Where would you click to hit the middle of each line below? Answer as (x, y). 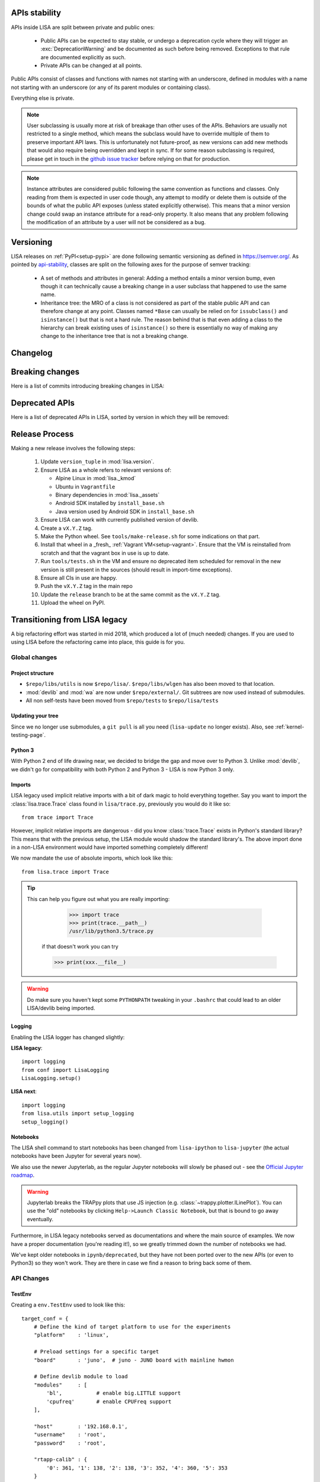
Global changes (34, 657)
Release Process (42, 434)
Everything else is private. (43, 98)
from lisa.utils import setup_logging (78, 1114)
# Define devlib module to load (81, 1376)
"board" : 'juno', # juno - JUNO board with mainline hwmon (134, 1360)
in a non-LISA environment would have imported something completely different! (110, 847)
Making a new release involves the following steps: (73, 448)
